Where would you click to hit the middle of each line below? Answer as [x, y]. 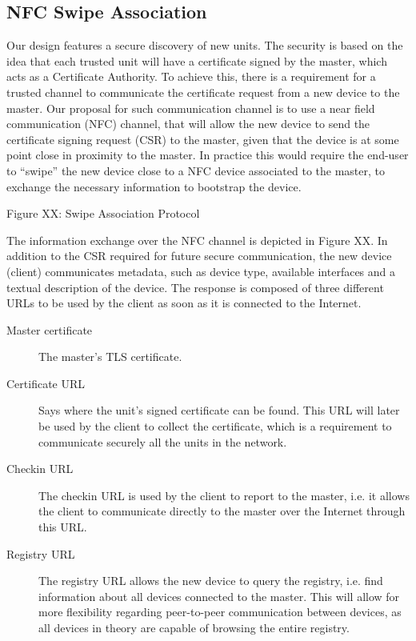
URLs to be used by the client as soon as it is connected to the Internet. [184, 303]
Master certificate [50, 329]
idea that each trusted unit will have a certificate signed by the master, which [197, 60]
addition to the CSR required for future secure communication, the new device [199, 256]
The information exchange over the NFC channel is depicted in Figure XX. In [197, 240]
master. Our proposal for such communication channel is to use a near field [191, 108]
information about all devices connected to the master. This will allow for [219, 596]
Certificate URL [46, 383]
